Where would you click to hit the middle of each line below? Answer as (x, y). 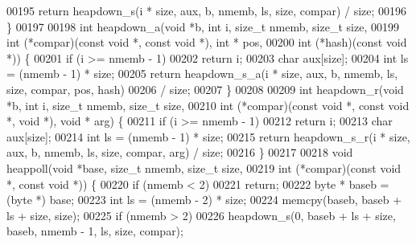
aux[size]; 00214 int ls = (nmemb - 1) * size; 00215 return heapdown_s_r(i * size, (208, 136)
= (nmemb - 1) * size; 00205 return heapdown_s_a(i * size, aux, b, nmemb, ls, (202, 73)
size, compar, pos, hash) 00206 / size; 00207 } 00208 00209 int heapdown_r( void (205, 89)
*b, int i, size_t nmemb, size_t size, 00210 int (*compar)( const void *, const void (208, 105)
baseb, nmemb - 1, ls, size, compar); (95, 231)
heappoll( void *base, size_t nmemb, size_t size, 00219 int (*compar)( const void (204, 167)
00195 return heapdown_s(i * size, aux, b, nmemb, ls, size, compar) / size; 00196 (207, 10)
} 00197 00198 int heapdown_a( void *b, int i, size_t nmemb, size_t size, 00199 (203, 26)
